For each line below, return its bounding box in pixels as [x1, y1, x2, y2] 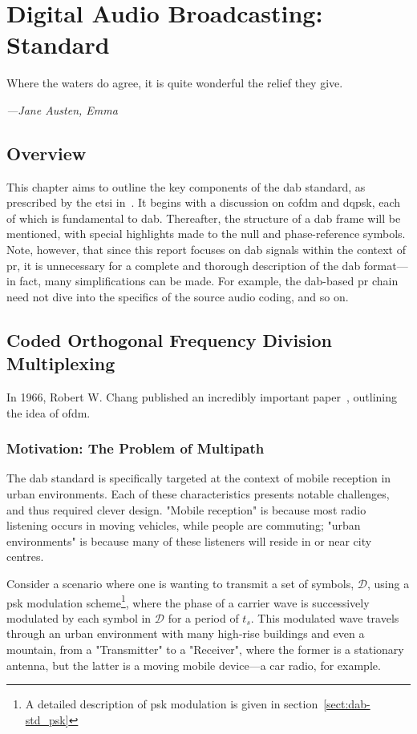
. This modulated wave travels [250, 609, 399, 626]
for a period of [168, 609, 239, 626]
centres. [6, 548, 44, 565]
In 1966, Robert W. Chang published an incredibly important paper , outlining [6, 389, 398, 405]
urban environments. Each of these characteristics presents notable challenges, [6, 486, 390, 502]
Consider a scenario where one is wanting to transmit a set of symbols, [6, 575, 354, 592]
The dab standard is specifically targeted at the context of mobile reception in [6, 470, 391, 486]
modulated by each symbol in [6, 609, 152, 626]
